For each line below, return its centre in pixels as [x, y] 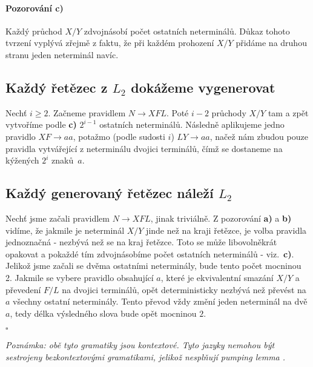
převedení [23, 289]
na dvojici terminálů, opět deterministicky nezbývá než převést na [184, 289]
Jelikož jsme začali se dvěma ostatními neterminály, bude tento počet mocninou [153, 266]
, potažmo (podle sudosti [119, 136]
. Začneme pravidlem [87, 112]
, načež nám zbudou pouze [259, 136]
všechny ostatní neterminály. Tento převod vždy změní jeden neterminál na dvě [160, 301]
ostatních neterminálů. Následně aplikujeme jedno [192, 124]
